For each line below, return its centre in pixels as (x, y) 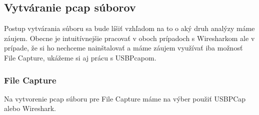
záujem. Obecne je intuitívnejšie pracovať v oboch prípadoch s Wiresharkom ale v (129, 38)
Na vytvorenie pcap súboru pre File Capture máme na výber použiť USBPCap (125, 98)
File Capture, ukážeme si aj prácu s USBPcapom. (80, 57)
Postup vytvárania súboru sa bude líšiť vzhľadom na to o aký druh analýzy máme (129, 28)
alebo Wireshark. (30, 108)
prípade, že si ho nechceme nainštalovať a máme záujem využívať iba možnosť (123, 48)
